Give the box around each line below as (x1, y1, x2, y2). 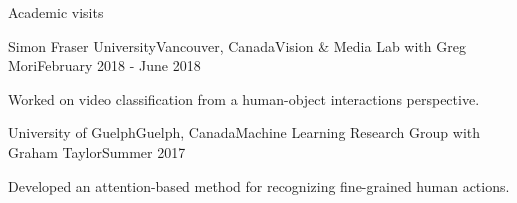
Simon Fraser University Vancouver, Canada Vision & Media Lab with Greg (8, 35, 466, 56)
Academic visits (8, 2, 104, 22)
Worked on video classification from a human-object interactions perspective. (8, 88, 480, 109)
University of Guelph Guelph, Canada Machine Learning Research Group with (8, 122, 481, 143)
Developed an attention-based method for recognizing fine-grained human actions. (8, 175, 510, 196)
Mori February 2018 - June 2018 (8, 55, 201, 76)
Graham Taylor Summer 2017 (8, 141, 186, 162)
